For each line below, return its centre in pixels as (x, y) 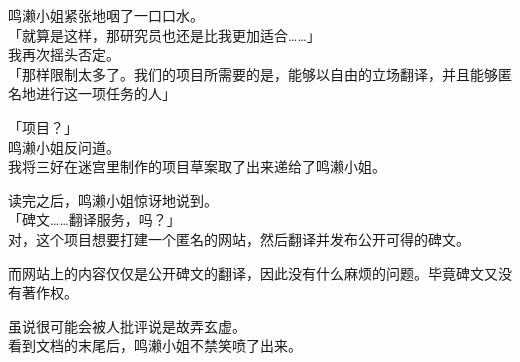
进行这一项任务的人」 (105, 93)
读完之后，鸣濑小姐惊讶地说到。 (113, 199)
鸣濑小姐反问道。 (64, 146)
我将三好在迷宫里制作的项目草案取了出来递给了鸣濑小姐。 (197, 166)
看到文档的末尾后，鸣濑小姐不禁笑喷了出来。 (155, 345)
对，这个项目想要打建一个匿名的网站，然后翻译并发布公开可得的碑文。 (239, 238)
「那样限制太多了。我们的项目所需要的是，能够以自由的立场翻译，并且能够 (253, 73)
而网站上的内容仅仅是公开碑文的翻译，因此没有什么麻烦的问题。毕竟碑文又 (253, 272)
